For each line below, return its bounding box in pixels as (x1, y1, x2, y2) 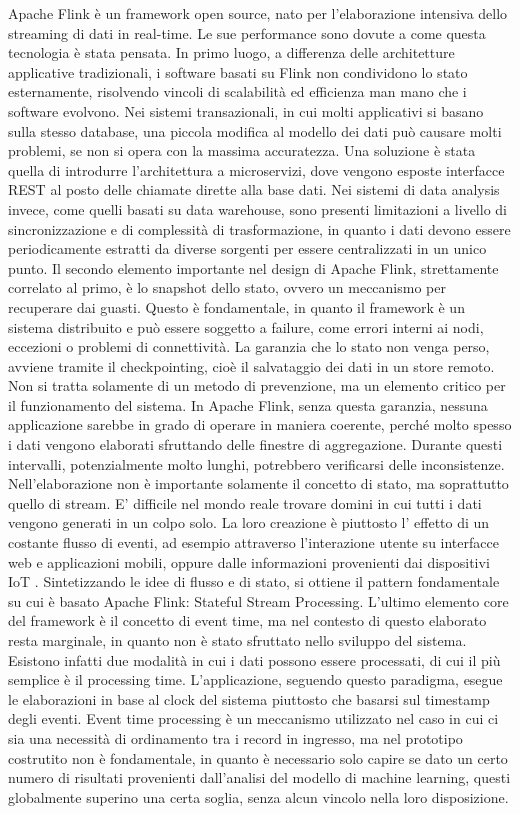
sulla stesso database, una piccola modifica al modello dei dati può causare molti (8, 120, 502, 141)
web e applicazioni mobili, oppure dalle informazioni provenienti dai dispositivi (8, 551, 490, 572)
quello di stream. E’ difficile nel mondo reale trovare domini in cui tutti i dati (8, 492, 482, 513)
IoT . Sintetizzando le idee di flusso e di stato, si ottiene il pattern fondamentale (8, 571, 500, 592)
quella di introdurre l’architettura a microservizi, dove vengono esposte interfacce (8, 159, 505, 180)
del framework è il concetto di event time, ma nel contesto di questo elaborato (8, 610, 487, 631)
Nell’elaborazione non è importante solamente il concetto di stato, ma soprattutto (8, 473, 509, 494)
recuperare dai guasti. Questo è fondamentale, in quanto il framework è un (8, 296, 465, 317)
